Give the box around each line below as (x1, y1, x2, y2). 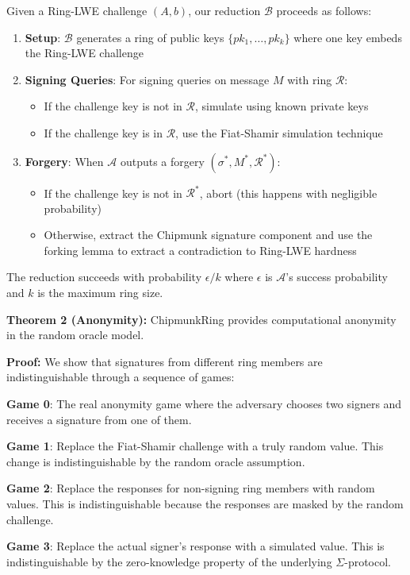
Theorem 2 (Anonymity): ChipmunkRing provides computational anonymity (6, 311, 397, 327)
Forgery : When (25, 152, 104, 169)
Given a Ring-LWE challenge (6, 2, 148, 18)
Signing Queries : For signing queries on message (25, 71, 270, 87)
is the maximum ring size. (37, 284, 163, 301)
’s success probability (285, 268, 388, 285)
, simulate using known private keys (195, 98, 369, 114)
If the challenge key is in (44, 124, 163, 141)
